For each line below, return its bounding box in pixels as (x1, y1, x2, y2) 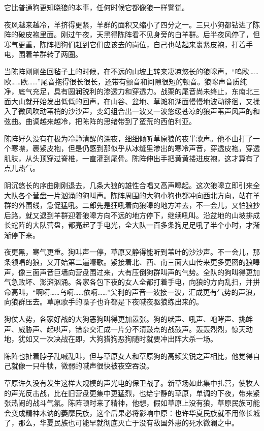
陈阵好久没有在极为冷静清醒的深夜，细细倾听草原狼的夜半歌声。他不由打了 (4, 133, 253, 143)
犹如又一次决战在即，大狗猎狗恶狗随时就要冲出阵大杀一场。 (18, 333, 217, 344)
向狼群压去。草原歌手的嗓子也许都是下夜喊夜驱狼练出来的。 (4, 296, 203, 307)
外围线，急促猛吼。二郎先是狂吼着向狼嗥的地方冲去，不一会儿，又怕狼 (18, 200, 253, 210)
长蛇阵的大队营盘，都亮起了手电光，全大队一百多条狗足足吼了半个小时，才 (4, 220, 253, 230)
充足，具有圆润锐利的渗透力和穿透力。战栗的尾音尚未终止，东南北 (32, 86, 253, 97)
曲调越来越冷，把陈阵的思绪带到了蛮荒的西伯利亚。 (25, 115, 196, 126)
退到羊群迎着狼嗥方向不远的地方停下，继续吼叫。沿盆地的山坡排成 (39, 209, 260, 220)
